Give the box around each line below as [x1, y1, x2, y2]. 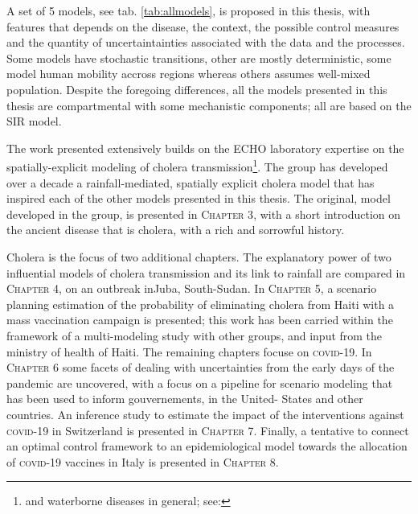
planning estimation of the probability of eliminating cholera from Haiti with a [6, 295, 395, 312]
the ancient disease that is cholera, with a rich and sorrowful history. [6, 221, 345, 238]
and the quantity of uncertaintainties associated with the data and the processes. [6, 34, 405, 51]
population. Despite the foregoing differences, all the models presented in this [6, 80, 387, 97]
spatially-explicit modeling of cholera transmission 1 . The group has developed [6, 156, 388, 175]
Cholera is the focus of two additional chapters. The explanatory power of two [6, 248, 391, 265]
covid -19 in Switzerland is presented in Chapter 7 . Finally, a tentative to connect [6, 421, 409, 438]
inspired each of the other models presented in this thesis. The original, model [6, 190, 391, 207]
